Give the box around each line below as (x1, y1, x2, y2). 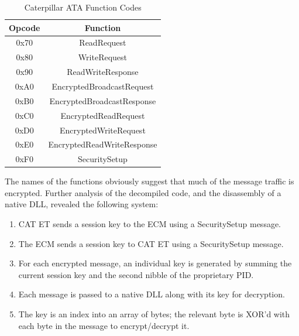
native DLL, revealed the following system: (5, 198, 159, 210)
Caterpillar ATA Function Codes (24, 1, 142, 13)
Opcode (9, 21, 40, 33)
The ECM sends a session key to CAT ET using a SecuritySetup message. (18, 237, 284, 249)
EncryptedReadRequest (60, 109, 145, 121)
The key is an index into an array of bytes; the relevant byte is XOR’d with (18, 308, 290, 320)
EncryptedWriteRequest (60, 124, 146, 136)
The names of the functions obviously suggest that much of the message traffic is (5, 175, 294, 187)
